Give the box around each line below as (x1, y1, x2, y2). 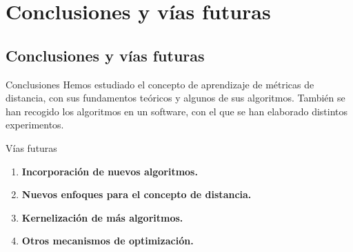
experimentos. (6, 117, 64, 132)
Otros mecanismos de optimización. (21, 233, 194, 248)
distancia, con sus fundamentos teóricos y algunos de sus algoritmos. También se (6, 90, 345, 105)
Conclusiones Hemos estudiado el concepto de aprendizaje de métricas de (6, 77, 314, 91)
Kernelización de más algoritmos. (21, 210, 183, 224)
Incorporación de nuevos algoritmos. (21, 164, 198, 178)
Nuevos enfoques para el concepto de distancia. (21, 187, 252, 202)
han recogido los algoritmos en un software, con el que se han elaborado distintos (6, 104, 348, 118)
